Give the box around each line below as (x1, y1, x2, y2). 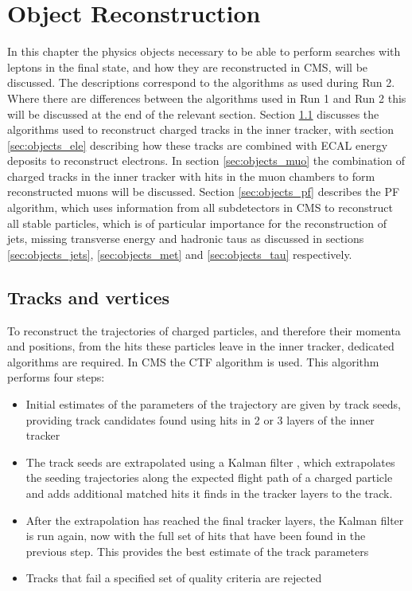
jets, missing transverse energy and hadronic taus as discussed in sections (7, 230, 364, 247)
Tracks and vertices (7, 284, 169, 309)
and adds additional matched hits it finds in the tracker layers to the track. (25, 484, 393, 501)
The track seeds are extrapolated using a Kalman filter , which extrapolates (25, 453, 395, 470)
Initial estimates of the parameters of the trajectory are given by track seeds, (25, 396, 401, 413)
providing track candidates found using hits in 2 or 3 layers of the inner (25, 411, 375, 428)
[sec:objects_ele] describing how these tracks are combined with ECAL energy (7, 136, 388, 153)
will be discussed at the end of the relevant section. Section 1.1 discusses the (7, 105, 379, 122)
